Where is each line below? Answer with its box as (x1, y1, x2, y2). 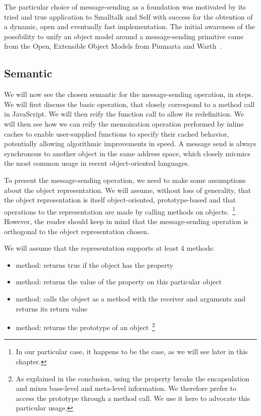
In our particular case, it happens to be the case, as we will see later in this (16, 346, 248, 357)
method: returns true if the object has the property (16, 259, 174, 270)
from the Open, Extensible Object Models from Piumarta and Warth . (4, 41, 222, 51)
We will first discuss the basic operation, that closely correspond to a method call (4, 98, 255, 109)
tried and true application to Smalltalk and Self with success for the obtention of (4, 11, 253, 22)
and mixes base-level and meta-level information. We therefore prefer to (16, 383, 236, 393)
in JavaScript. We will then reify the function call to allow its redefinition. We (4, 109, 244, 119)
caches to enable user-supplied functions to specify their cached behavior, (4, 128, 229, 139)
